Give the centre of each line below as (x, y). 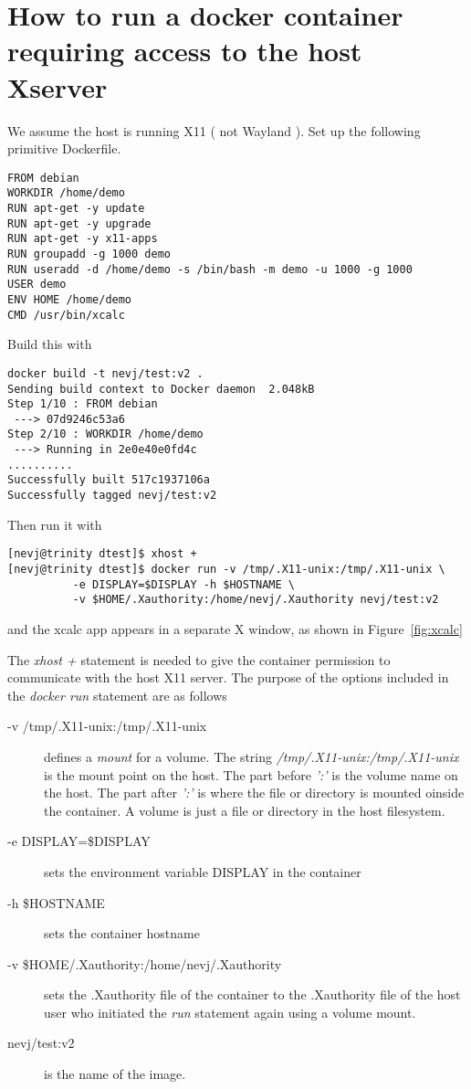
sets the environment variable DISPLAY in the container (203, 871)
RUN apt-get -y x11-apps (83, 239)
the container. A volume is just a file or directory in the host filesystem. (245, 810)
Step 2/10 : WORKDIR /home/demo (105, 434)
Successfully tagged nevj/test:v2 (112, 496)
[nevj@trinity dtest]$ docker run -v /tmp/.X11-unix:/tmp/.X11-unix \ (226, 569)
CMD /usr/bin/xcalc (66, 315)
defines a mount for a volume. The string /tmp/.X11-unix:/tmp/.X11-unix (251, 756)
